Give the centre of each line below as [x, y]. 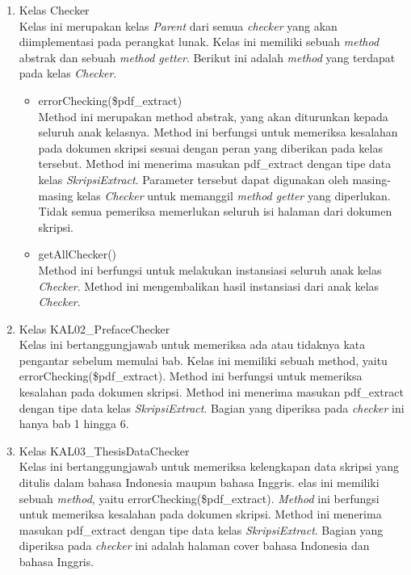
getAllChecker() [78, 254]
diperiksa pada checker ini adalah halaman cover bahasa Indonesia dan [194, 546]
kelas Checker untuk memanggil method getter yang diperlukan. [234, 195]
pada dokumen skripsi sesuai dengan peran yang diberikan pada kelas [210, 147]
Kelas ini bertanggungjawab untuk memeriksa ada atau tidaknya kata [192, 344]
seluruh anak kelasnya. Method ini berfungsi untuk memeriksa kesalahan [218, 132]
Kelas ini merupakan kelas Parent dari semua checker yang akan [178, 25]
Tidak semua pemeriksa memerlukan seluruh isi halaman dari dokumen [215, 211]
